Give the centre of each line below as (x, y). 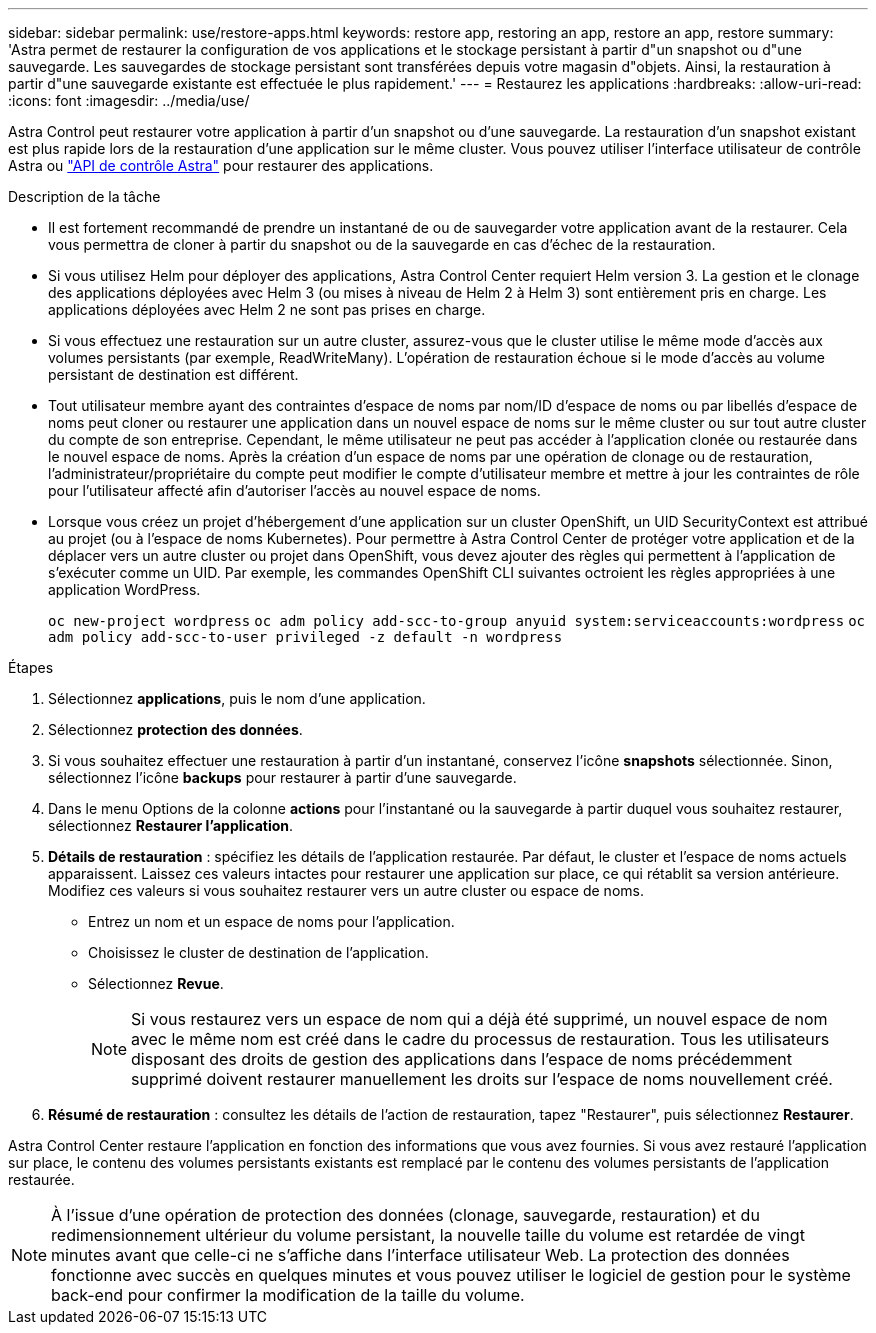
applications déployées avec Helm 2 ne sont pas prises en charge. (267, 309)
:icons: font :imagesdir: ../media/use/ (129, 100)
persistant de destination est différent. (173, 374)
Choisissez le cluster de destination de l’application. (258, 952)
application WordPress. (124, 589)
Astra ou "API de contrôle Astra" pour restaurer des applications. (221, 165)
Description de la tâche (84, 196)
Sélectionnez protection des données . (175, 729)
